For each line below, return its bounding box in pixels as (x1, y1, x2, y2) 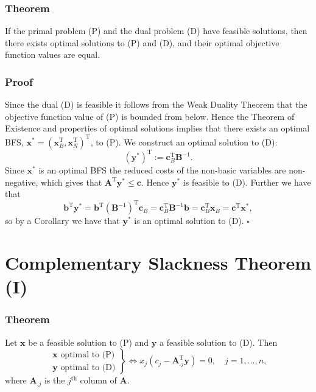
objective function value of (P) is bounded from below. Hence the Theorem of (5, 110, 295, 122)
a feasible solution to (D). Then (159, 335, 278, 348)
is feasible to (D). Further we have (183, 175, 311, 188)
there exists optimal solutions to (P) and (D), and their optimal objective (5, 36, 279, 49)
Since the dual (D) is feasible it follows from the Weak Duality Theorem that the (5, 98, 307, 111)
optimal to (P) (60, 350, 115, 359)
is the (44, 374, 65, 387)
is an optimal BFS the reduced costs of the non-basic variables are (38, 164, 286, 176)
